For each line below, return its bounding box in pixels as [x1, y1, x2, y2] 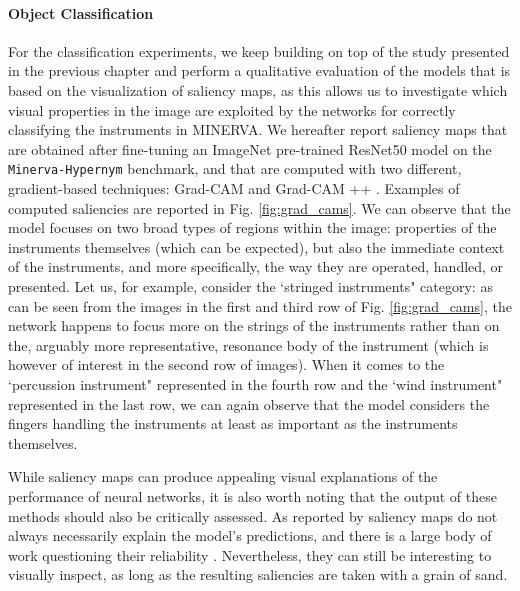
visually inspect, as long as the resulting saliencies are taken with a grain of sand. [8, 564, 508, 585]
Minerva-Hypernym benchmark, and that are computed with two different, [8, 158, 462, 179]
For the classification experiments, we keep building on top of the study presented [8, 40, 510, 61]
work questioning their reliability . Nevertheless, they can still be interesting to [8, 544, 492, 565]
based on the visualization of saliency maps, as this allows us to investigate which [8, 79, 508, 100]
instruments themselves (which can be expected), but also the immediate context [8, 236, 505, 257]
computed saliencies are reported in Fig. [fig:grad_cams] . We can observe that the [8, 197, 511, 218]
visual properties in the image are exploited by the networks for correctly [8, 99, 456, 120]
